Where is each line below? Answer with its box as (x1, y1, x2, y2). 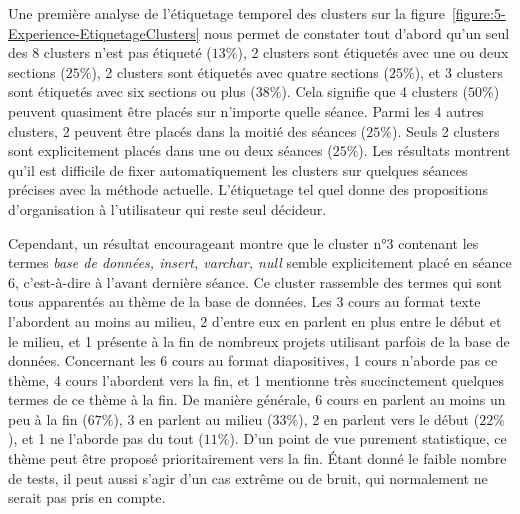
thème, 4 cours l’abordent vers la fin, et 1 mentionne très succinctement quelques (8, 369, 504, 390)
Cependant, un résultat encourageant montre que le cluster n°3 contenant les (8, 232, 479, 253)
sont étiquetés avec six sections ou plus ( (8, 81, 256, 102)
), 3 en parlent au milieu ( (113, 408, 273, 429)
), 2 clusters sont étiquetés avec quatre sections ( (91, 61, 389, 82)
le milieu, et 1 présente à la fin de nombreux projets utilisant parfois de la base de (8, 330, 510, 351)
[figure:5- (451, 3, 506, 23)
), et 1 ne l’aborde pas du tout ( (8, 428, 204, 449)
